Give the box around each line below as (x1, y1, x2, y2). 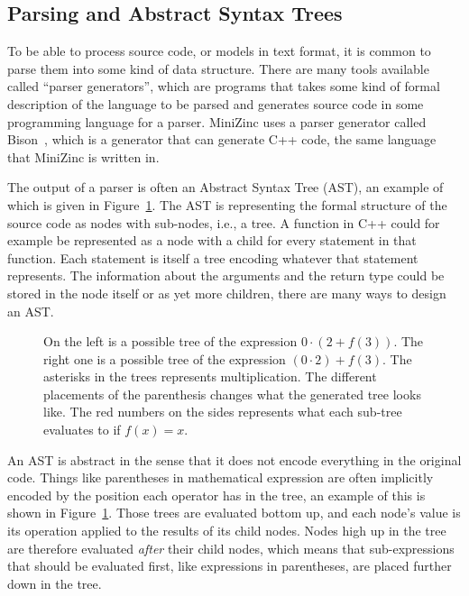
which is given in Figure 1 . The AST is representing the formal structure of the (7, 195, 447, 214)
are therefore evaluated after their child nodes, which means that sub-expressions (7, 538, 455, 557)
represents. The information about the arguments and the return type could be (7, 266, 445, 285)
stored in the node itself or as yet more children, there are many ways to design (7, 283, 446, 302)
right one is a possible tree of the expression (43, 349, 286, 368)
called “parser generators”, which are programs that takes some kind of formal (7, 77, 440, 96)
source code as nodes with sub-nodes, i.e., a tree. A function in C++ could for (7, 213, 440, 232)
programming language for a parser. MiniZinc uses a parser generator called (7, 112, 427, 131)
